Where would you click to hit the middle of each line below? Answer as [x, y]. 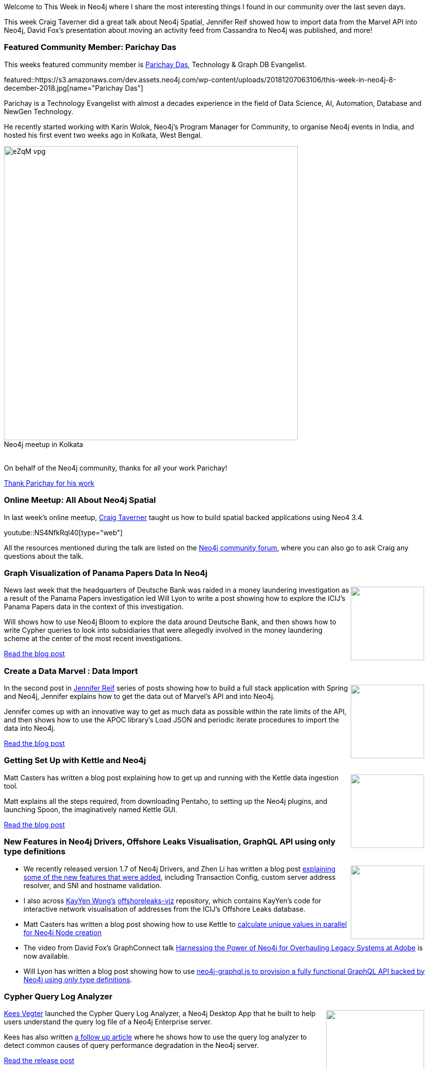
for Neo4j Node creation [63, 932]
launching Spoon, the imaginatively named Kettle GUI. [91, 809]
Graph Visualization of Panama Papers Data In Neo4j [106, 573]
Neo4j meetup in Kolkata [44, 444]
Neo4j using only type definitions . [78, 979]
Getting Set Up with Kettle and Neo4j [75, 760]
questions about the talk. [44, 556]
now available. [47, 956]
